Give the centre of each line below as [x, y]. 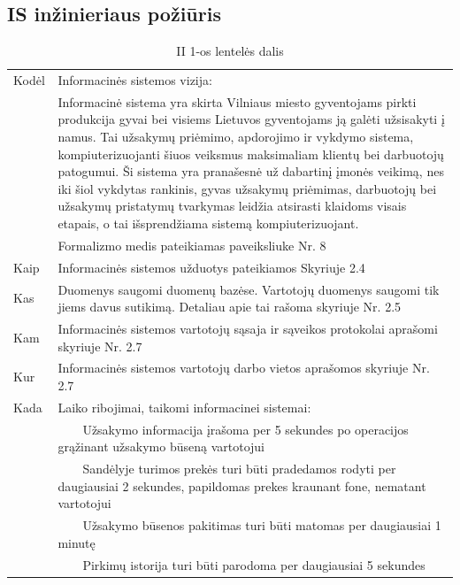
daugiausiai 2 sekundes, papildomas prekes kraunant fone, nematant [242, 485]
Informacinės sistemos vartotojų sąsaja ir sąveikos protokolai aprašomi [248, 329]
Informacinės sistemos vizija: [135, 80]
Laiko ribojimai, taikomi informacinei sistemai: [184, 407]
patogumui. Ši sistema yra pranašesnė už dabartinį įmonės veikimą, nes [251, 171]
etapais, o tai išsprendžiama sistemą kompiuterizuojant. [208, 223]
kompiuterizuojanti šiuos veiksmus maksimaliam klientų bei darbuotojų [251, 154]
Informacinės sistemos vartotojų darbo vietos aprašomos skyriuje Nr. [244, 368]
